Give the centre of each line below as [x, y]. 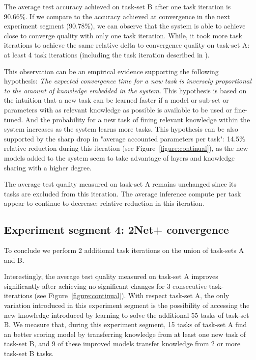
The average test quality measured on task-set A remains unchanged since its [120, 184]
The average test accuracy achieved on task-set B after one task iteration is [117, 6]
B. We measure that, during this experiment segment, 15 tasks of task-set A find [126, 324]
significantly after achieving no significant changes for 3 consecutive [105, 286]
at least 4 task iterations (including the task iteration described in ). [107, 54]
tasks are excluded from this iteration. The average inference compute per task [123, 193]
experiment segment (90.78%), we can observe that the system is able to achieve [125, 26]
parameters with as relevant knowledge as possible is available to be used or [118, 109]
